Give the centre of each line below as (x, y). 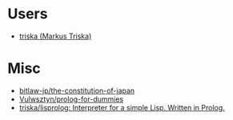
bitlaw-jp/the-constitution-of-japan (77, 90)
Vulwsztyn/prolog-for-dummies (71, 99)
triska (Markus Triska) (55, 36)
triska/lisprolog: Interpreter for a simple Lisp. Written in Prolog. (122, 107)
